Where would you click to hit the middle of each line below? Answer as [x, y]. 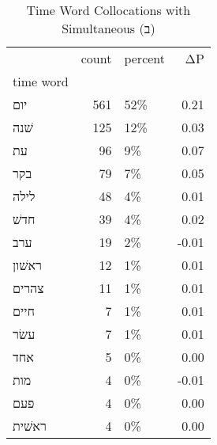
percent [145, 58]
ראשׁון [27, 265]
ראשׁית [30, 426]
